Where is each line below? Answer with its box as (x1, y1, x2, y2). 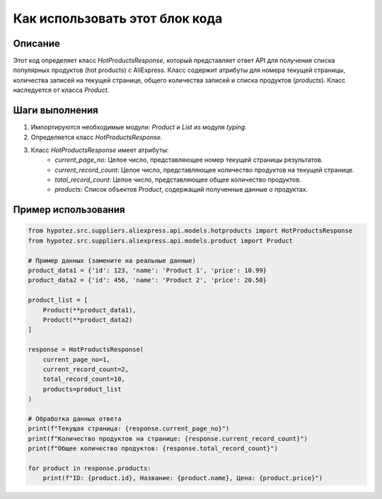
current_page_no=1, (42, 356, 111, 363)
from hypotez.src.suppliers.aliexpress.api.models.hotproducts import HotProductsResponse (28, 227, 353, 235)
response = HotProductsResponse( (28, 346, 144, 353)
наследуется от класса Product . (13, 86, 110, 95)
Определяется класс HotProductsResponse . (30, 133, 163, 141)
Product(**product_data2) (42, 316, 133, 324)
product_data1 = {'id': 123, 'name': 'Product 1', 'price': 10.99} (28, 266, 267, 275)
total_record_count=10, (42, 375, 125, 383)
